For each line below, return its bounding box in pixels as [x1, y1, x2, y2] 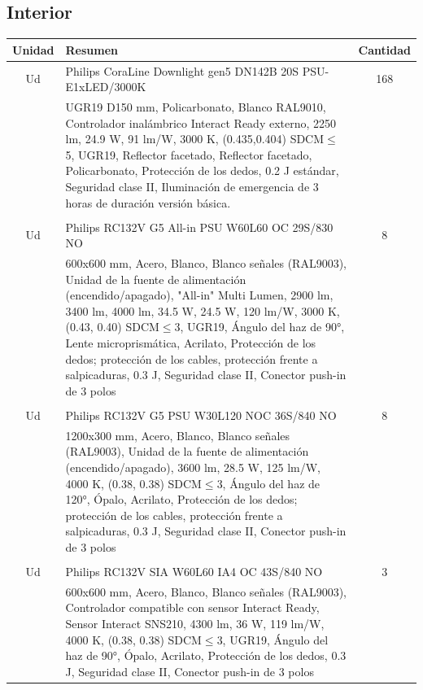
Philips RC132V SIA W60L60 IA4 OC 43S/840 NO [65, 563, 323, 580]
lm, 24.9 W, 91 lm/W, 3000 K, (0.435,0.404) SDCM [65, 130, 325, 147]
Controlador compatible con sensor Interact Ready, [65, 599, 320, 616]
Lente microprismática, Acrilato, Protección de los [65, 334, 316, 352]
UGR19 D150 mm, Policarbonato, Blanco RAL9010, [65, 98, 326, 115]
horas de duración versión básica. [65, 194, 231, 211]
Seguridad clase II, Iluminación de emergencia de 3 [65, 177, 319, 194]
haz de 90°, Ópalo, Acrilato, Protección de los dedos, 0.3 [65, 647, 347, 664]
